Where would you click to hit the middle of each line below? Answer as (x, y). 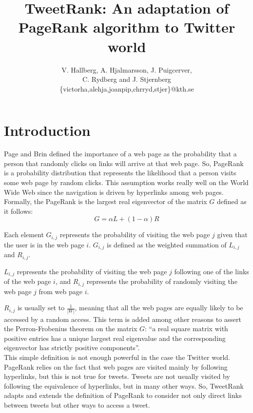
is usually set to (41, 308)
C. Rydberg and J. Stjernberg (127, 79)
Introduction (47, 130)
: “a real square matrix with (186, 329)
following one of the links (212, 271)
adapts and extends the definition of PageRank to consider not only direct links (123, 395)
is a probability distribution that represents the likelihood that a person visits (120, 173)
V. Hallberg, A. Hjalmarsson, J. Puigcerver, (127, 69)
